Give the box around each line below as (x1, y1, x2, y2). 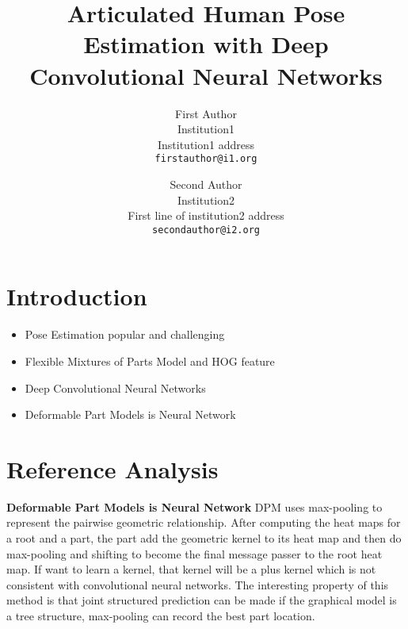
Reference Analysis (6, 452, 219, 485)
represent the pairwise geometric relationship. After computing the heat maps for (6, 514, 401, 531)
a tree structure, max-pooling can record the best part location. (6, 607, 315, 623)
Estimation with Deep (83, 28, 329, 60)
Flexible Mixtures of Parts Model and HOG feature (25, 352, 275, 369)
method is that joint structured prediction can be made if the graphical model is (6, 592, 397, 608)
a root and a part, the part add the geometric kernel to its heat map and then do (6, 530, 402, 546)
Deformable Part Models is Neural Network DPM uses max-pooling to (6, 498, 383, 515)
